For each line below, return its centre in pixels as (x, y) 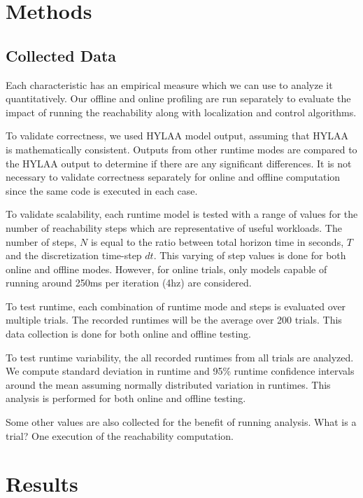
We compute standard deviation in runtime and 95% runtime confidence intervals (180, 371)
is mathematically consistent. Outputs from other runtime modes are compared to (181, 149)
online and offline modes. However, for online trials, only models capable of (166, 269)
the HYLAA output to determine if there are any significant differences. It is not (179, 163)
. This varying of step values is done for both (250, 255)
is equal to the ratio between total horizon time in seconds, (217, 241)
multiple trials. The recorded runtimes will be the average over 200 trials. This (174, 320)
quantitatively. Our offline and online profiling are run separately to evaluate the (178, 98)
